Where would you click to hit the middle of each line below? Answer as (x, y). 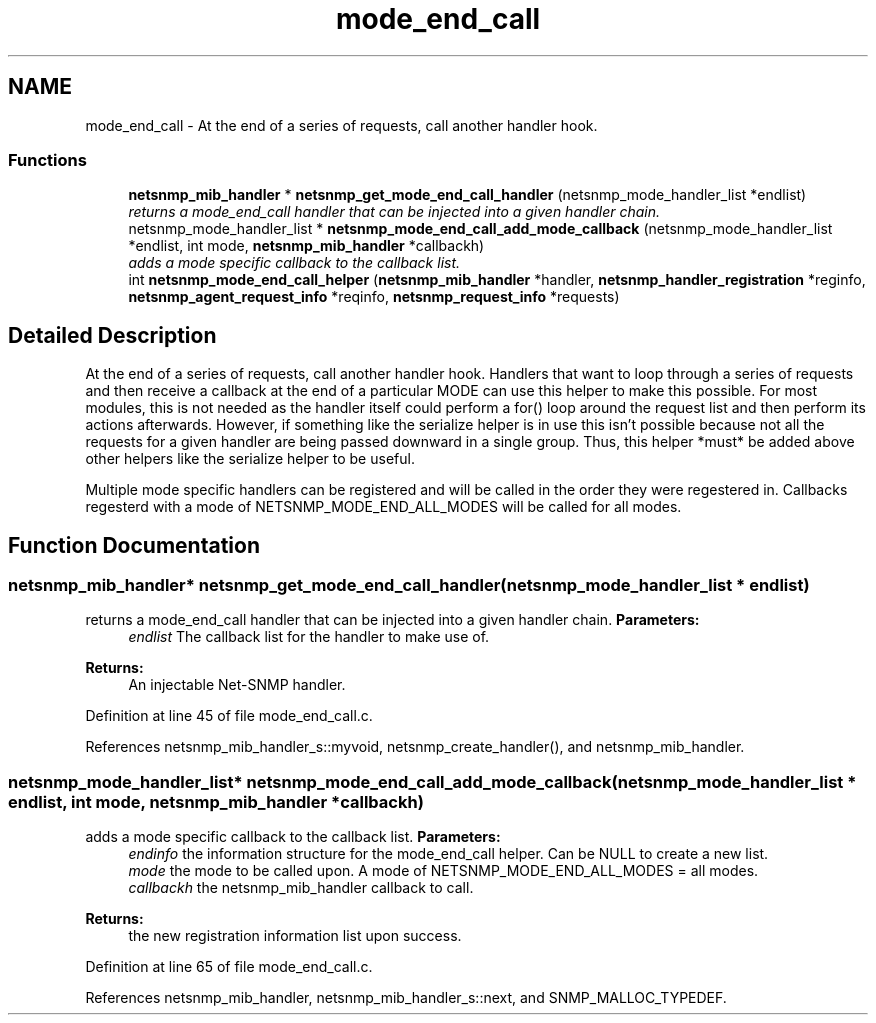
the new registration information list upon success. (295, 936)
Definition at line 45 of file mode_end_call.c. (229, 716)
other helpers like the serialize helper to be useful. (250, 459)
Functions (47, 159)
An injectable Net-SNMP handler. (237, 685)
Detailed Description (112, 335)
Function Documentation (134, 545)
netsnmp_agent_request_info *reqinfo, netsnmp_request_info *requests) (374, 297)
